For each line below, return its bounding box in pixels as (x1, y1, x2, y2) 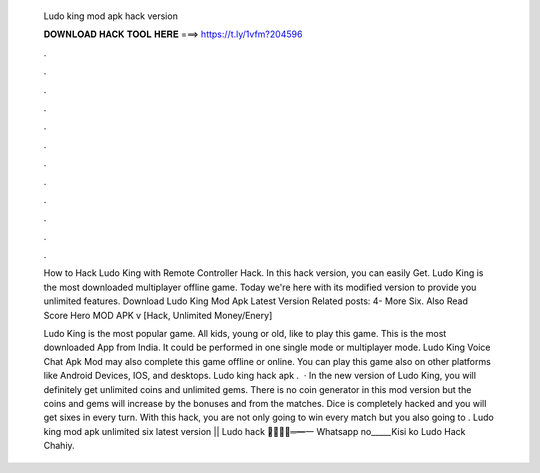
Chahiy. (43, 440, 75, 452)
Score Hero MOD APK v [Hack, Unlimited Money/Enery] (43, 309, 273, 321)
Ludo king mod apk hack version (43, 10, 179, 22)
